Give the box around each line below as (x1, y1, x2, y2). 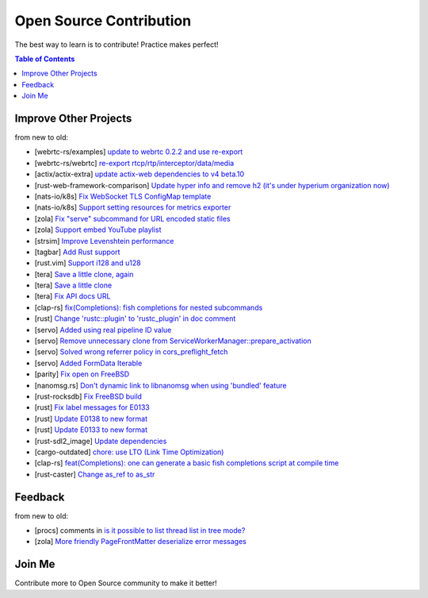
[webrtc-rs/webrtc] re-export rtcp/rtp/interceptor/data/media (34, 158, 235, 168)
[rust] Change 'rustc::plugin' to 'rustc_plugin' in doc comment (34, 314, 236, 323)
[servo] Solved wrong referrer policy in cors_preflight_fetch (34, 347, 228, 357)
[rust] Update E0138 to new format (34, 414, 148, 423)
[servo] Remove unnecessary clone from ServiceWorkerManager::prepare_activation (34, 336, 312, 345)
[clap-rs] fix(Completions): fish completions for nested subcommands (34, 303, 263, 312)
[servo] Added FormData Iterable (34, 358, 143, 368)
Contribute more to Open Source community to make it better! (14, 578, 217, 588)
